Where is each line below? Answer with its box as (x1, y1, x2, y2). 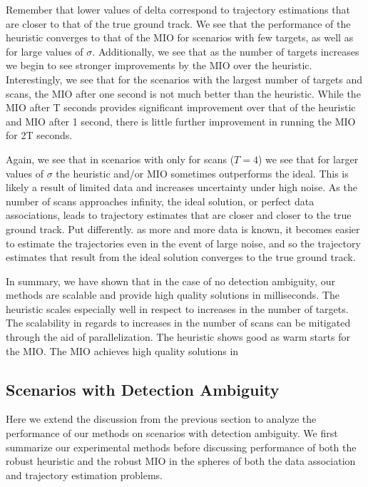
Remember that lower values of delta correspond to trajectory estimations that (6, 2, 350, 16)
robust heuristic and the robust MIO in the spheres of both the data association (6, 453, 356, 468)
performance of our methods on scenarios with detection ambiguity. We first (6, 426, 338, 441)
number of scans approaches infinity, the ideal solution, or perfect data (6, 193, 315, 208)
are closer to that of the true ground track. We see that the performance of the (6, 16, 351, 31)
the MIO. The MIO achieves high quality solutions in (6, 343, 239, 358)
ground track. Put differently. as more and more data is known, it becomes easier (6, 221, 360, 236)
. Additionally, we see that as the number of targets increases (92, 43, 359, 58)
